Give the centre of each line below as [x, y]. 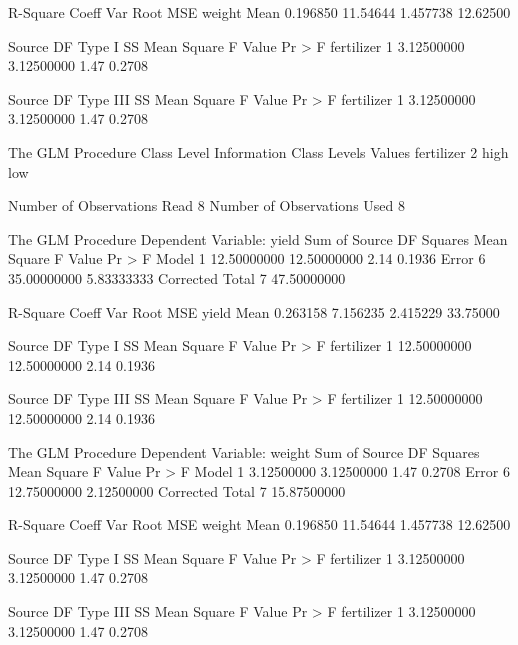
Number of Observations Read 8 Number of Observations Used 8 [206, 205]
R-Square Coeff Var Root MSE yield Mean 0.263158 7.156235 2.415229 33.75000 [254, 311]
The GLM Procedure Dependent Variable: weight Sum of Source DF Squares [244, 451]
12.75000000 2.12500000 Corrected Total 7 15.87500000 [177, 490]
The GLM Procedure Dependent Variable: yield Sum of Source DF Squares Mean [258, 238]
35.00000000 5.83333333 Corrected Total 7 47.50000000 [177, 277]
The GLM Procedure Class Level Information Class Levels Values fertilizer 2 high [258, 151]
